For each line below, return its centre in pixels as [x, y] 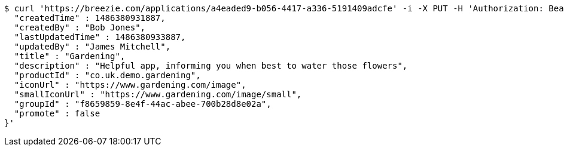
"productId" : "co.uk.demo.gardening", [107, 75]
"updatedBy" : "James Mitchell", [92, 47]
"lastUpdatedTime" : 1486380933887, [100, 37]
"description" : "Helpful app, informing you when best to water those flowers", [211, 66]
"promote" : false [57, 113]
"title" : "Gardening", [70, 56]
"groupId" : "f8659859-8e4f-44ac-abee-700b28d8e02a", [143, 104]
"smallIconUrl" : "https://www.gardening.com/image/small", [158, 94]
